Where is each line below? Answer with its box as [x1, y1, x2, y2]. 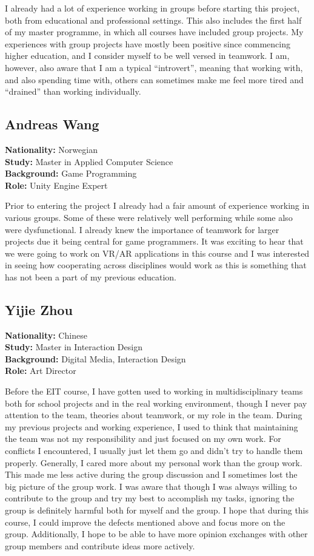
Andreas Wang [5, 115, 99, 134]
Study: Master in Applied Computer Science [5, 155, 173, 168]
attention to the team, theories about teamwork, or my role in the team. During [5, 409, 302, 421]
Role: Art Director [5, 364, 76, 377]
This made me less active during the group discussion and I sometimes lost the [5, 468, 298, 481]
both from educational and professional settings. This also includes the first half [5, 13, 302, 26]
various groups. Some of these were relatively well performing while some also [5, 211, 293, 223]
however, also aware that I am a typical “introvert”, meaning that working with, [5, 61, 303, 73]
